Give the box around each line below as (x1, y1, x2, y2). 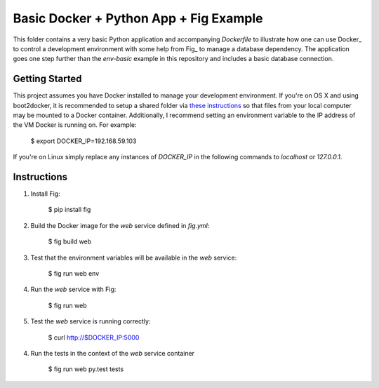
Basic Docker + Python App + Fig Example (13, 11, 263, 26)
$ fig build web (48, 237, 92, 246)
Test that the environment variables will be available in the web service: (30, 253, 237, 262)
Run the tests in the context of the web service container (30, 349, 195, 357)
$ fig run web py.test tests (48, 365, 124, 373)
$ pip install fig (48, 206, 91, 214)
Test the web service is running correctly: (30, 317, 151, 326)
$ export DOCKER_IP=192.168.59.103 (30, 137, 137, 145)
